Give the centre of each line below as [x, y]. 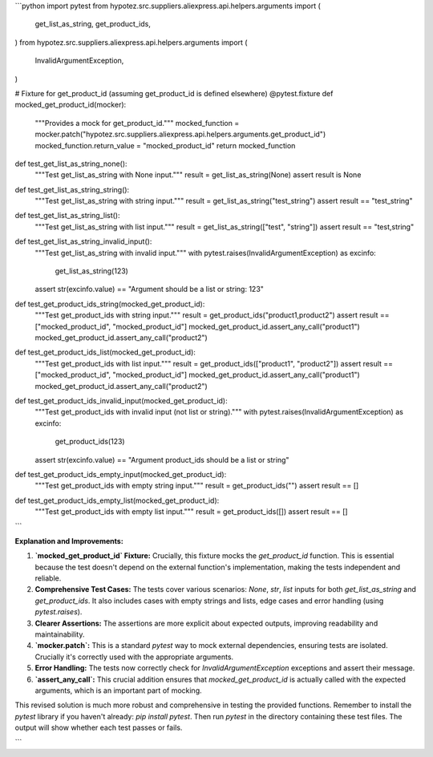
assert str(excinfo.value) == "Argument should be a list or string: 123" [150, 289]
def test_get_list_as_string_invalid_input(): [83, 241]
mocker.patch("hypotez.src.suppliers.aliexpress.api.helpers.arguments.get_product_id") [180, 134]
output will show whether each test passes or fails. [99, 728]
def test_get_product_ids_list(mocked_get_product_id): [105, 352]
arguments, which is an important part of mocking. [118, 690]
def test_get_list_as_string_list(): [67, 216]
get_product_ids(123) [90, 442]
